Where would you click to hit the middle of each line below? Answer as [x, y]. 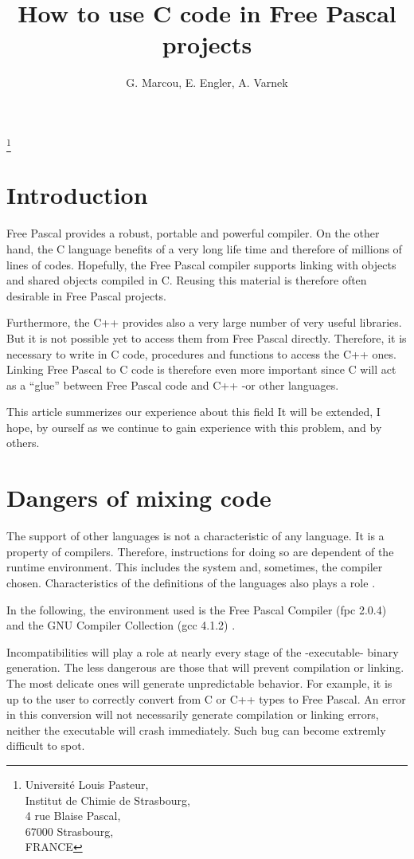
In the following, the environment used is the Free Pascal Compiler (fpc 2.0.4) [197, 609]
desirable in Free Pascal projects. [87, 295]
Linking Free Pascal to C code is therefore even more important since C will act [201, 369]
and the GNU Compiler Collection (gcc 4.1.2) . [121, 625]
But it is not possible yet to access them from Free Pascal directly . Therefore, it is [207, 337]
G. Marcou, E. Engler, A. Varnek [207, 82]
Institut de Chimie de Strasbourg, [107, 800]
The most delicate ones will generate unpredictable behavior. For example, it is [199, 682]
